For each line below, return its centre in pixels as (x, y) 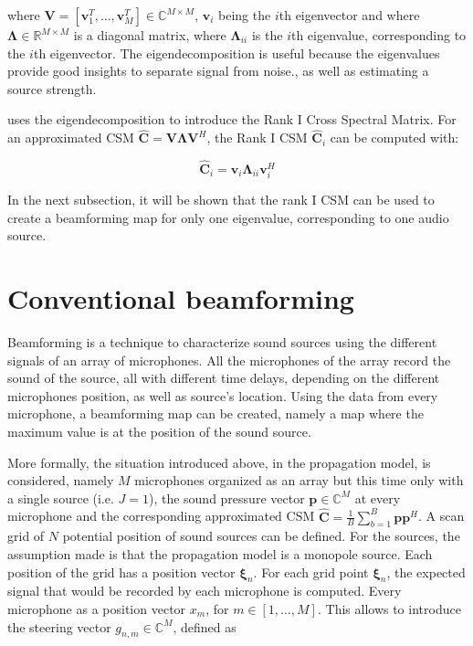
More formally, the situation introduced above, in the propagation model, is (219, 462)
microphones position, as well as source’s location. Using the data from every (223, 395)
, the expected (426, 572)
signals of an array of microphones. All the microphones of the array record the (229, 360)
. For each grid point (311, 572)
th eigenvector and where (349, 15)
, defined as (205, 626)
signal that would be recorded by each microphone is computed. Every (205, 591)
